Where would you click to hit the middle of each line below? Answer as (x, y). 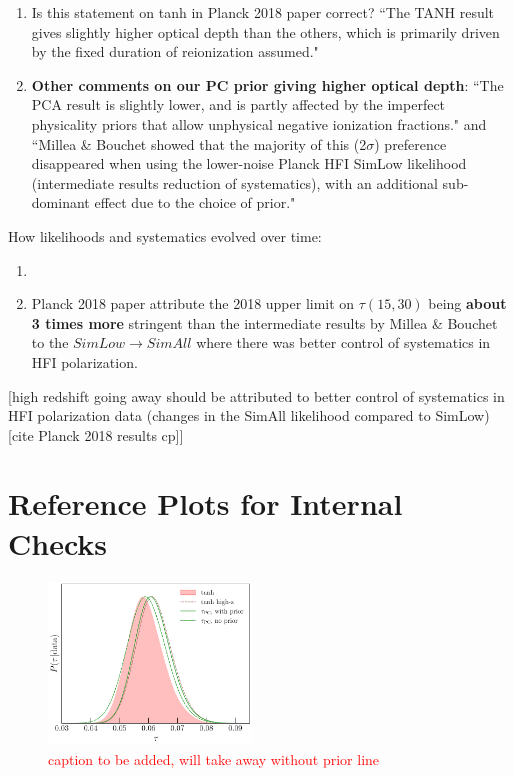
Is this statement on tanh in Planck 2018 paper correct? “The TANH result (263, 12)
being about (467, 303)
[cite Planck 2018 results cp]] (96, 434)
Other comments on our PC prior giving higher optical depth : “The (267, 84)
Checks (58, 542)
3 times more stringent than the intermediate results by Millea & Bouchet (264, 322)
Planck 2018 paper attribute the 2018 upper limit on (193, 303)
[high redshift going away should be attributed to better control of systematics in (256, 395)
